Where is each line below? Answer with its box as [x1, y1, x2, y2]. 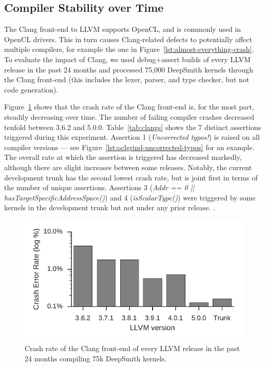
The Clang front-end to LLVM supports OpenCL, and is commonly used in [4, 24, 241, 34]
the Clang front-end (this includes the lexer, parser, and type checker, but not [4, 74, 250, 85]
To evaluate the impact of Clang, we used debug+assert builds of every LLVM [4, 53, 251, 64]
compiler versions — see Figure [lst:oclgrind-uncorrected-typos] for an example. [4, 141, 255, 152]
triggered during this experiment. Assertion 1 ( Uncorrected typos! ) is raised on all [4, 132, 260, 142]
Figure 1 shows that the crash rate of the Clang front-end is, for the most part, [4, 101, 254, 112]
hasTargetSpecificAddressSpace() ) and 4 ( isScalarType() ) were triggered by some [4, 192, 256, 203]
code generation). [4, 84, 59, 95]
